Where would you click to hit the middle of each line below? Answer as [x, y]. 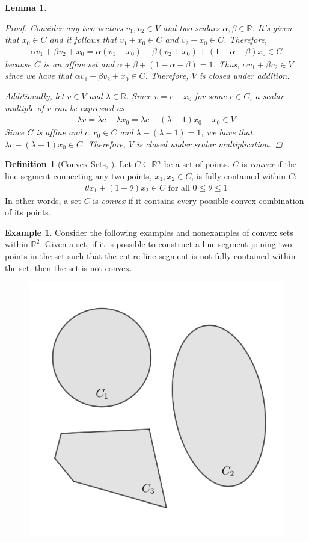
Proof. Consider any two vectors [64, 27]
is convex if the [269, 164]
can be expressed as [89, 107]
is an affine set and [79, 63]
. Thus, [226, 63]
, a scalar [267, 96]
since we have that [38, 75]
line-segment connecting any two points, [78, 176]
